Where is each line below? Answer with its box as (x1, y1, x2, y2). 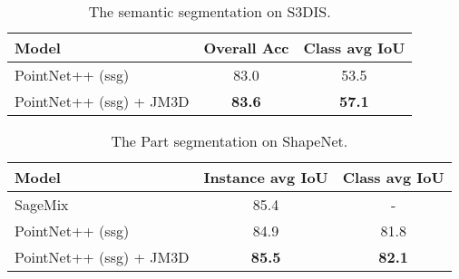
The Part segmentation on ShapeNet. (111, 130, 348, 151)
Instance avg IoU (203, 167, 328, 188)
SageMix (15, 194, 69, 215)
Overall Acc (203, 37, 289, 58)
